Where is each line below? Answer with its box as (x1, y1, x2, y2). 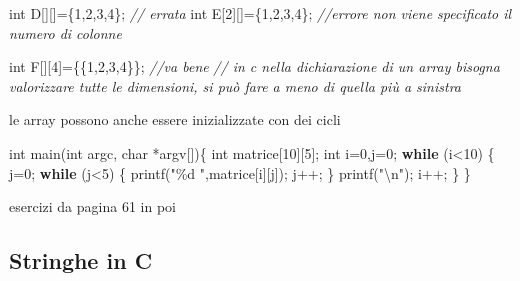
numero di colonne (9, 22, 122, 43)
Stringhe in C (9, 245, 153, 276)
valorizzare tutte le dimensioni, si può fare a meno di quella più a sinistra (9, 75, 462, 96)
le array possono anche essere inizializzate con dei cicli (9, 109, 341, 130)
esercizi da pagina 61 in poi (9, 196, 176, 217)
